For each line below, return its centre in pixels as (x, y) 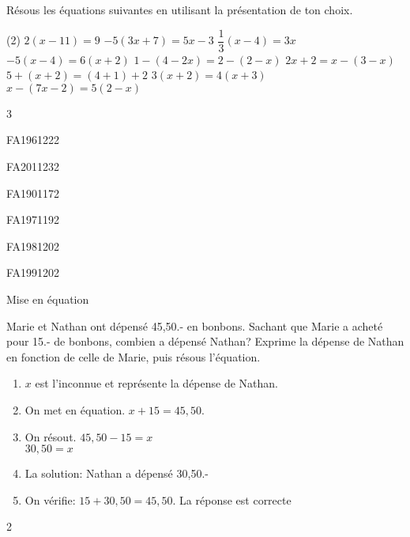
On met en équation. (75, 409)
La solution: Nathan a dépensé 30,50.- (117, 473)
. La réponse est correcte (232, 499)
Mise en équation (48, 299)
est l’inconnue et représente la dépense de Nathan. (156, 383)
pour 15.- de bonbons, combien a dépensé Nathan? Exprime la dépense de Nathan (205, 341)
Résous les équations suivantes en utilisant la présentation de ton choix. (180, 9)
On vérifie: (50, 499)
